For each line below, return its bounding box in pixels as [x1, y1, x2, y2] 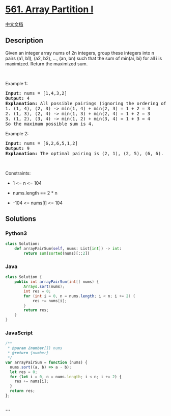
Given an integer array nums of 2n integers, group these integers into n [5, 50, 154, 56]
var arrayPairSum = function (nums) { [5, 360, 88, 365]
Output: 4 [5, 95, 30, 101]
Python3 [5, 230, 27, 237]
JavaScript [5, 329, 33, 336]
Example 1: [5, 80, 28, 86]
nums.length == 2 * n [12, 190, 58, 196]
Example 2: [5, 130, 29, 136]
